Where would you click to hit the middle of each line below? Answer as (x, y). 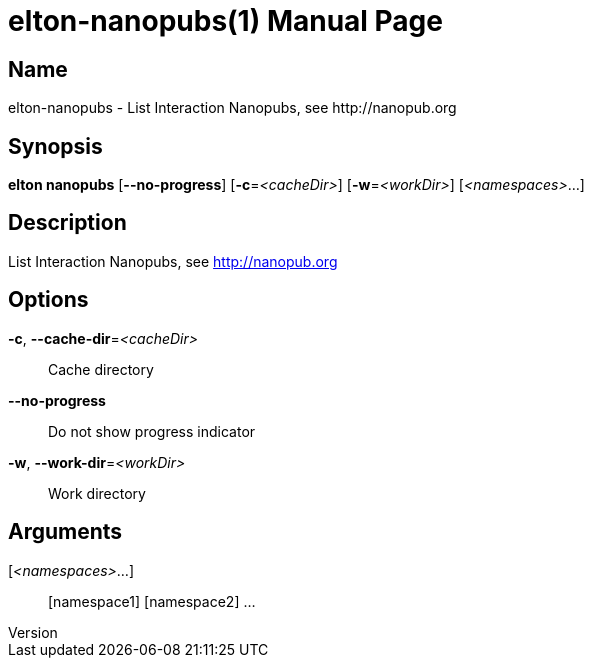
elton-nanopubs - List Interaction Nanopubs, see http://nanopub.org (232, 108)
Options (48, 300)
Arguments (65, 532)
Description (67, 223)
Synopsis (55, 146)
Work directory (97, 493)
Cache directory (101, 369)
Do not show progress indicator (152, 431)
